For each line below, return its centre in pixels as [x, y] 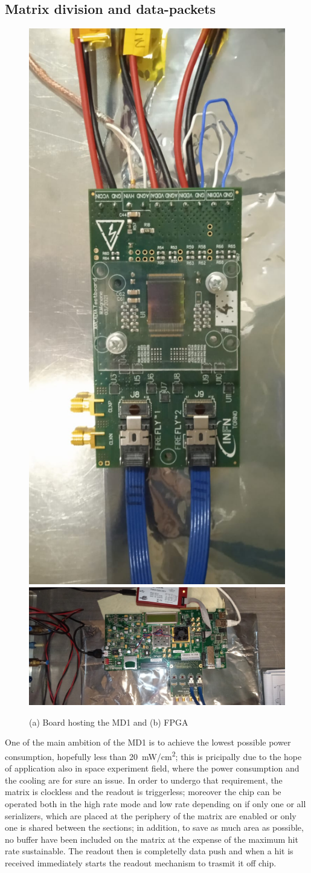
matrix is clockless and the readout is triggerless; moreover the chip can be [143, 792]
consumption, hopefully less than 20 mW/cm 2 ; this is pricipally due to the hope [153, 755]
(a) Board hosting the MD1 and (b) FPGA [109, 722]
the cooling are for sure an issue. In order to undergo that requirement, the [144, 780]
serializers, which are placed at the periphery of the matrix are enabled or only [151, 815]
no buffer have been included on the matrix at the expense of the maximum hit [152, 839]
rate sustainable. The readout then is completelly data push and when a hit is [149, 851]
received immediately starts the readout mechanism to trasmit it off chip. [141, 862]
